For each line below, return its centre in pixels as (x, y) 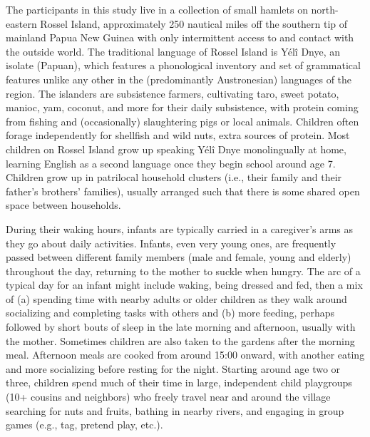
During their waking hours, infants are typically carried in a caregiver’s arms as (180, 228)
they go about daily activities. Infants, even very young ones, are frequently (171, 243)
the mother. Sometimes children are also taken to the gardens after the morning (180, 340)
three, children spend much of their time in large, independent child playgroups (179, 382)
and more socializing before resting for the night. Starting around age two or (173, 368)
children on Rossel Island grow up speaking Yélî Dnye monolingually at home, (176, 149)
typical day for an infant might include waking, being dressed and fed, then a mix (184, 285)
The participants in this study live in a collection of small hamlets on (157, 9)
